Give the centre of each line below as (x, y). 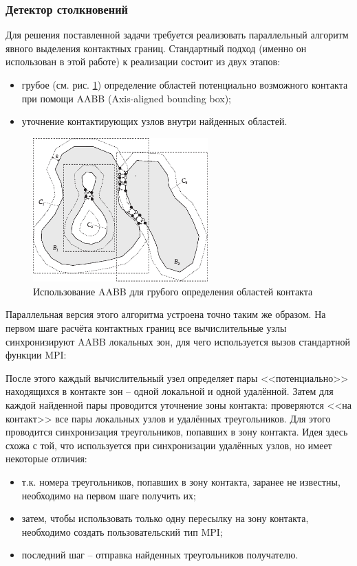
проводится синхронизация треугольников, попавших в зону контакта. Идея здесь (177, 432)
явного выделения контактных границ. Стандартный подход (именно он (156, 48)
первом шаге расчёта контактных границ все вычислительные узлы (146, 328)
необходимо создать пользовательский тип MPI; (122, 531)
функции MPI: (36, 355)
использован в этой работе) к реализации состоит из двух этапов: (143, 61)
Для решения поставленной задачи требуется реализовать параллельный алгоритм (177, 35)
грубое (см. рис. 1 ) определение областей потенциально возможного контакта (185, 84)
